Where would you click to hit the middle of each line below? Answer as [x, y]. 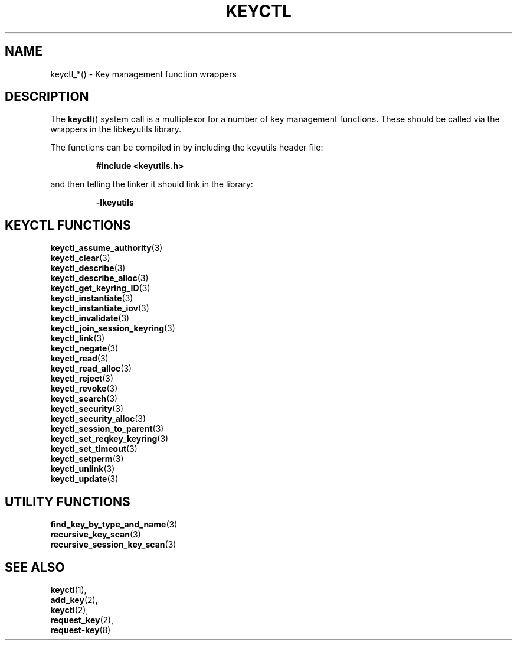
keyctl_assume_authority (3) [107, 248]
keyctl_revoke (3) [84, 389]
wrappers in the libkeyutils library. [116, 129]
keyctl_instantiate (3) [92, 298]
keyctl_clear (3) [80, 258]
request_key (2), [82, 620]
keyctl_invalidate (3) [90, 318]
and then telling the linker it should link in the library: [152, 184]
